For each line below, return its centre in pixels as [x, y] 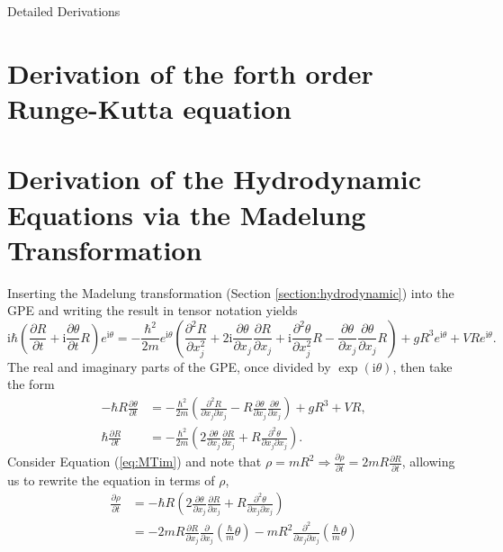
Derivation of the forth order [190, 72]
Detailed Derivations [64, 11]
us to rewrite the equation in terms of [111, 480]
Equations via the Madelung [187, 214]
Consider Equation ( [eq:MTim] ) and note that [135, 462]
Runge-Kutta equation [149, 108]
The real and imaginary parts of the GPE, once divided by [169, 366]
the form [31, 384]
